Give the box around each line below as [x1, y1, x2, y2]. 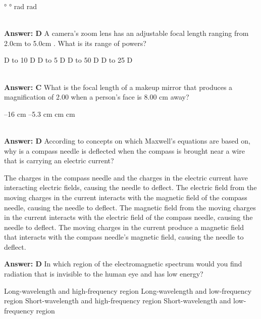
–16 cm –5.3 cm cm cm [4, 108, 75, 119]
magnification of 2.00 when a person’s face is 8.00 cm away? [4, 92, 189, 102]
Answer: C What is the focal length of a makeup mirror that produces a [4, 81, 233, 92]
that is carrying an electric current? [4, 155, 114, 166]
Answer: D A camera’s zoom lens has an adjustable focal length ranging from [4, 28, 249, 38]
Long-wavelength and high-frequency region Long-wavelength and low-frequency [4, 285, 252, 296]
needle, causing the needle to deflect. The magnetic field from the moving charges [4, 202, 256, 212]
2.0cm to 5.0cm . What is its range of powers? [4, 37, 146, 48]
